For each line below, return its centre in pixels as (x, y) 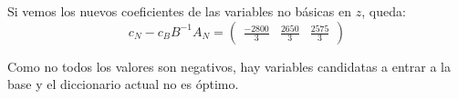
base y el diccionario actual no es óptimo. (123, 84)
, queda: (384, 11)
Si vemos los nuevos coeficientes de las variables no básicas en (180, 11)
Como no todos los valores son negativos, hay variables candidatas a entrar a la (229, 66)
